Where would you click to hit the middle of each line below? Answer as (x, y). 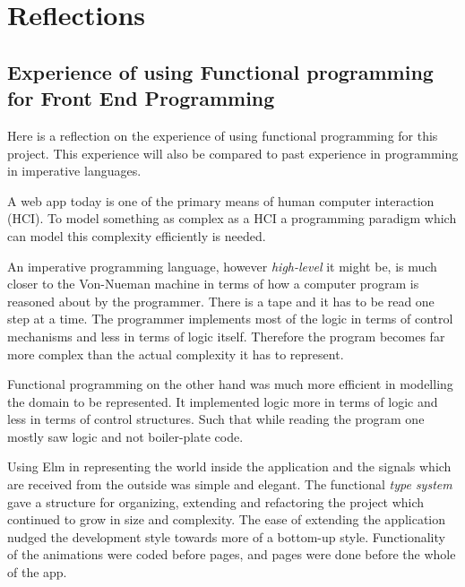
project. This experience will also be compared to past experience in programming (233, 153)
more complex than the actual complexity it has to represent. (176, 354)
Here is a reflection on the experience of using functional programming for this (223, 135)
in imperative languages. (74, 171)
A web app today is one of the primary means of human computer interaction (221, 200)
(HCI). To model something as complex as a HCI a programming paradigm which (232, 218)
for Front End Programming (141, 98)
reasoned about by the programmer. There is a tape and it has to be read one (221, 301)
